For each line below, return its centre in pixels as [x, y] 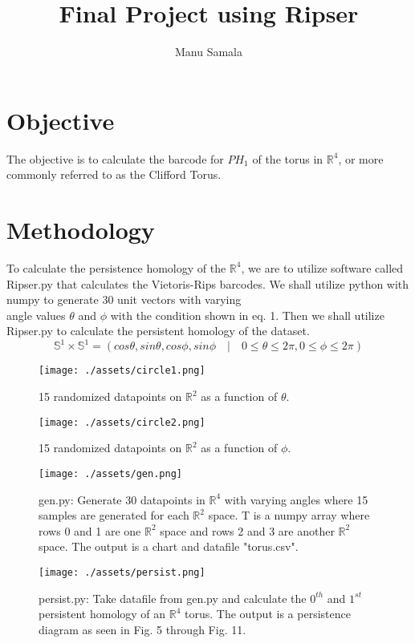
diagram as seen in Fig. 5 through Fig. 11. [142, 629]
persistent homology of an [102, 614]
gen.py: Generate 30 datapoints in [122, 499]
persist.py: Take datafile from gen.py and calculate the [173, 598]
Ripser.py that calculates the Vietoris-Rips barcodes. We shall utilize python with [208, 283]
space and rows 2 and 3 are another [247, 530]
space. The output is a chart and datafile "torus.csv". [169, 546]
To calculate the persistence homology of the [116, 267]
